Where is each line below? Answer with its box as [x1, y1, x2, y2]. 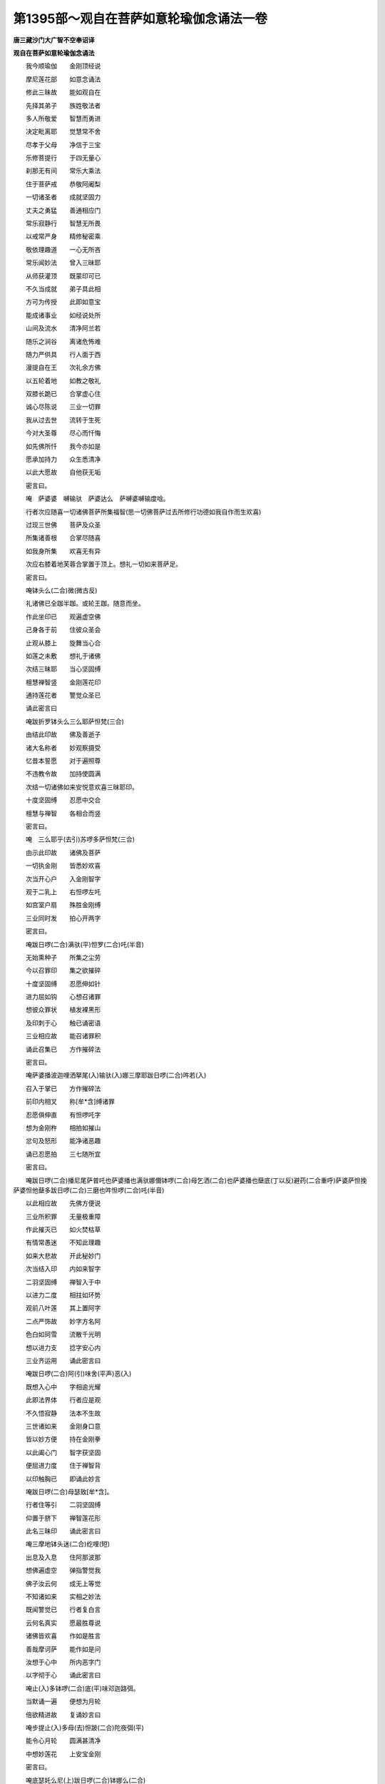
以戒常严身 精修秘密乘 [25, 232, 101, 240]
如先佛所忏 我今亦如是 [25, 442, 101, 450]
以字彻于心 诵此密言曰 [25, 1671, 101, 1680]
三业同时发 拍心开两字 [25, 913, 101, 922]
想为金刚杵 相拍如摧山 [25, 1123, 101, 1132]
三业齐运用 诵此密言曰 [25, 1357, 101, 1364]
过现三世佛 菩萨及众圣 [25, 521, 101, 529]
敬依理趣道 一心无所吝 [25, 245, 101, 253]
